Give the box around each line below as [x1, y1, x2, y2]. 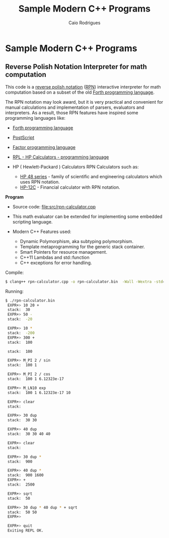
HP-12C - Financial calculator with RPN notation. [20, 184, 121, 190]
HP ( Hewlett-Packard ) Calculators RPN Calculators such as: [12, 164, 139, 170]
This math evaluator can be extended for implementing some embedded [12, 213, 162, 219]
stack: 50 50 [7, 509, 37, 515]
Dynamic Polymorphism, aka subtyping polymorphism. [20, 238, 134, 244]
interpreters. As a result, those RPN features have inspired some [5, 109, 138, 116]
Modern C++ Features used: [12, 228, 71, 235]
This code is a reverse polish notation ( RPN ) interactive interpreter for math [5, 84, 161, 90]
